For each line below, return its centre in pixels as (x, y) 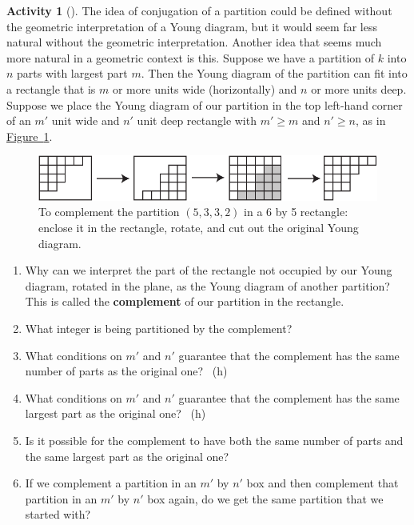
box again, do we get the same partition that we (265, 498)
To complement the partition (109, 212)
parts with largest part (72, 73)
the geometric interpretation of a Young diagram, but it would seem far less (192, 26)
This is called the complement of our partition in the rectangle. (185, 301)
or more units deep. (359, 88)
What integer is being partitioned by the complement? (159, 328)
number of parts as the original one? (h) (126, 371)
